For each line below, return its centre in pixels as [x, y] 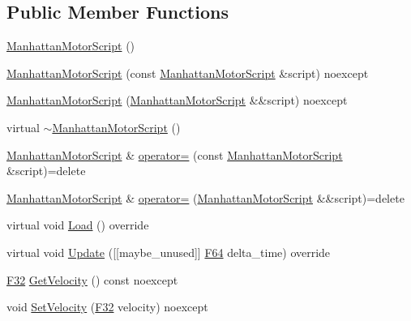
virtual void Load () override [78, 225]
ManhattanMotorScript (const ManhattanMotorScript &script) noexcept [188, 73]
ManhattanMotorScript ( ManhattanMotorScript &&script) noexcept [177, 100]
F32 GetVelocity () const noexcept [92, 279]
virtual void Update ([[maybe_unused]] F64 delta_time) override [169, 252]
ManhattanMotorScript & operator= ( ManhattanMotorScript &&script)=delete [205, 197]
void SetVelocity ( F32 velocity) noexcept [107, 307]
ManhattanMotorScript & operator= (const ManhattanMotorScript [175, 154]
